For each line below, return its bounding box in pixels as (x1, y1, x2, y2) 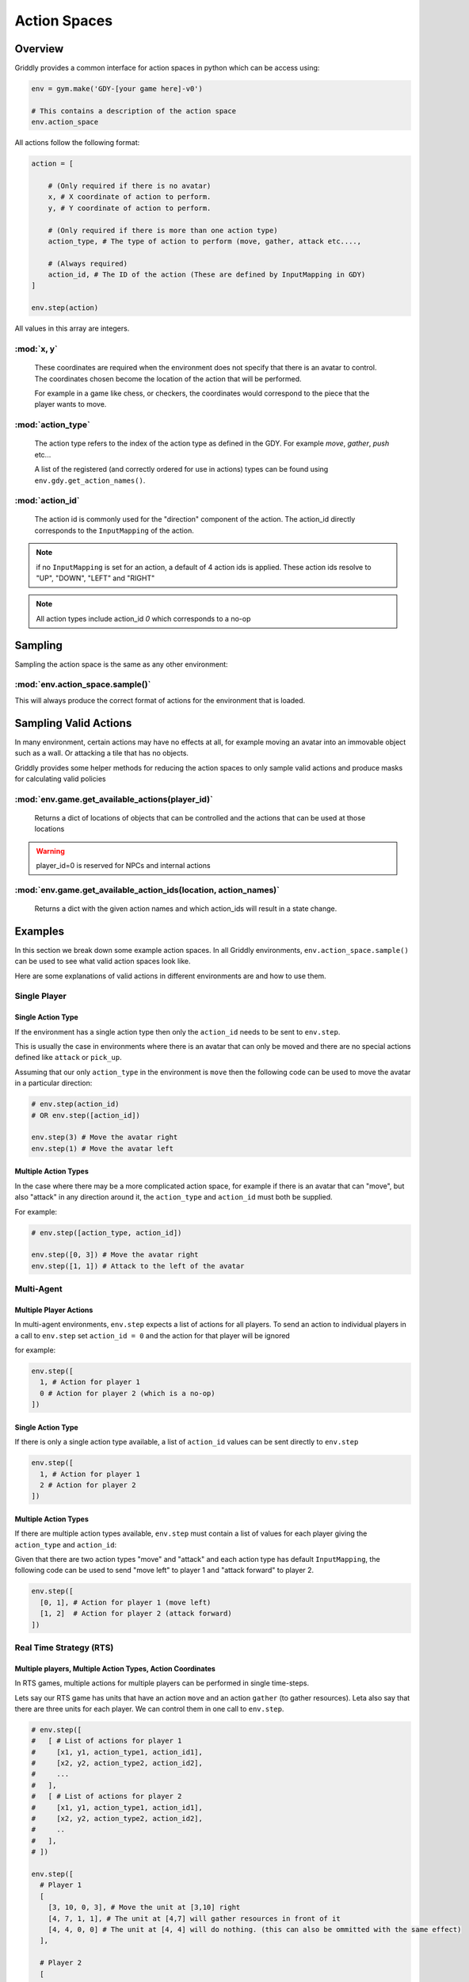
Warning (36, 846, 65, 855)
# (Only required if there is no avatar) (48, 181, 212, 190)
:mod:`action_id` (14, 495, 80, 507)
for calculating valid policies (14, 774, 106, 783)
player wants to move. (34, 400, 107, 409)
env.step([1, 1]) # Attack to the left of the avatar (31, 1261, 245, 1270)
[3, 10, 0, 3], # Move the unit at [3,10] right (48, 1903, 241, 1912)
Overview (14, 42, 64, 55)
